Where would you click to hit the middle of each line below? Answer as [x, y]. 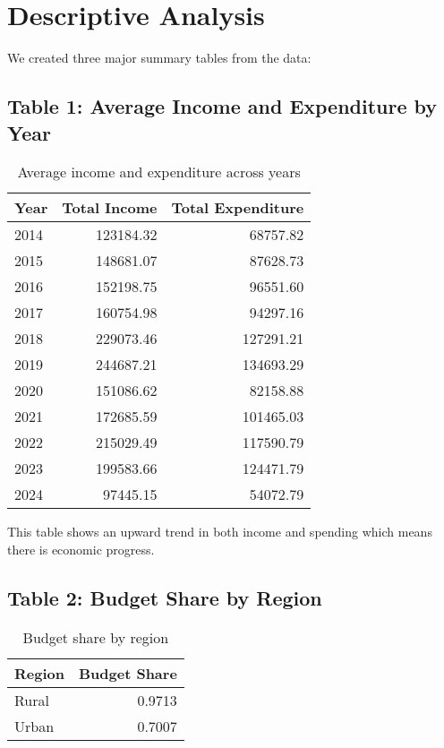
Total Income [110, 208]
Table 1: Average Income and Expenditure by [222, 106]
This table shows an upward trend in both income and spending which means [220, 532]
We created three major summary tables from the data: [159, 58]
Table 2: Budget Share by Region [165, 597]
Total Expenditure [238, 208]
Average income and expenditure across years [159, 172]
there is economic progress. [81, 549]
